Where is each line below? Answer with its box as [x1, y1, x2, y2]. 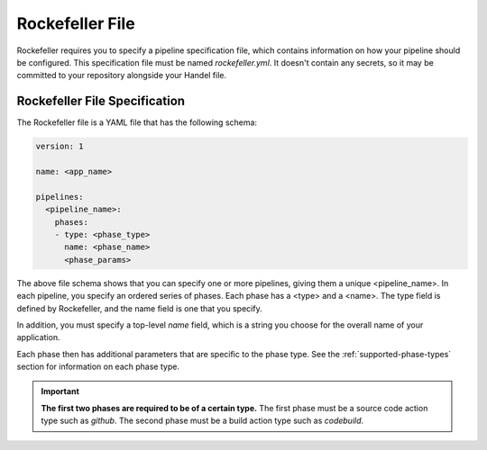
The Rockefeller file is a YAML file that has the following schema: [16, 117, 257, 128]
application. [16, 332, 60, 343]
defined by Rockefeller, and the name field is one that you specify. [16, 302, 262, 314]
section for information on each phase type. [16, 361, 180, 373]
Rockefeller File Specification [16, 94, 185, 109]
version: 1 [35, 141, 84, 152]
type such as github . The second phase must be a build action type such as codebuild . [41, 415, 364, 427]
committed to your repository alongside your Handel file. [16, 70, 227, 81]
